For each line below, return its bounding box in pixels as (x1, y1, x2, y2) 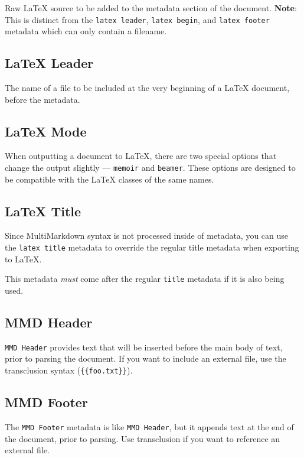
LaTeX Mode (5, 122, 87, 140)
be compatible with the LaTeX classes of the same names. (5, 173, 214, 185)
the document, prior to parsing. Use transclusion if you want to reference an (5, 432, 280, 444)
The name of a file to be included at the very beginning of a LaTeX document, (5, 82, 290, 94)
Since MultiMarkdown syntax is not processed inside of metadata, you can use (5, 229, 289, 242)
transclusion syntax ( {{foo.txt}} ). (5, 364, 133, 376)
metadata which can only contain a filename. (5, 25, 167, 37)
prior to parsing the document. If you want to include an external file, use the (5, 352, 286, 365)
